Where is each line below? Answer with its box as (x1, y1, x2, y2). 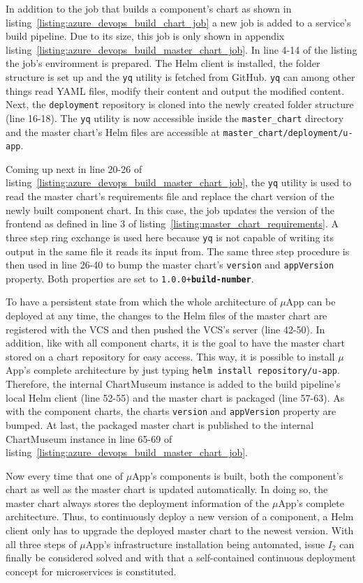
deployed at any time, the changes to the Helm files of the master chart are (6, 308, 327, 323)
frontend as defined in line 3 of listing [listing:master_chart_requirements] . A (6, 216, 339, 231)
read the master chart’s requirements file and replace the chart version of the (6, 189, 334, 204)
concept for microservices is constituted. (6, 563, 177, 578)
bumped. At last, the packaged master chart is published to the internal (6, 417, 314, 432)
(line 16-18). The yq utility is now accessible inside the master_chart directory (6, 110, 344, 125)
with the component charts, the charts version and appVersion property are (6, 404, 336, 418)
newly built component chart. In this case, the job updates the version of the (6, 202, 334, 217)
